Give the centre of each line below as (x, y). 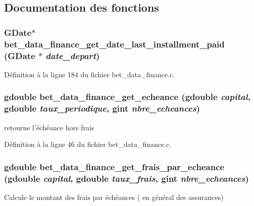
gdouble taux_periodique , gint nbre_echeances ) (102, 108)
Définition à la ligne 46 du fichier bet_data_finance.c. (88, 144)
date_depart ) (73, 55)
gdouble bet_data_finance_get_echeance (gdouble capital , (127, 97)
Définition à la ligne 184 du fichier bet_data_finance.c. (90, 74)
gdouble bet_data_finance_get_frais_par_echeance (114, 166)
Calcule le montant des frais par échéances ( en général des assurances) (114, 197)
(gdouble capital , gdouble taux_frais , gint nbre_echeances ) (126, 178)
